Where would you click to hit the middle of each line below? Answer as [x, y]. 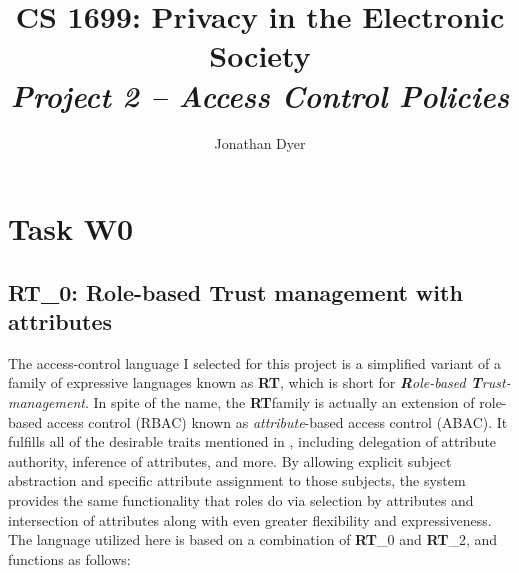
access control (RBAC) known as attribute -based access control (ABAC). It [277, 421]
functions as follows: [69, 558]
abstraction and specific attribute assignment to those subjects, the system [237, 480]
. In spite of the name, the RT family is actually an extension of [279, 402]
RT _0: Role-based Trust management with [235, 291]
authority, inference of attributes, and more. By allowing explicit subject [230, 460]
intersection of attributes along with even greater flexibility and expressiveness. [250, 519]
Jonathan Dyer [260, 142]
